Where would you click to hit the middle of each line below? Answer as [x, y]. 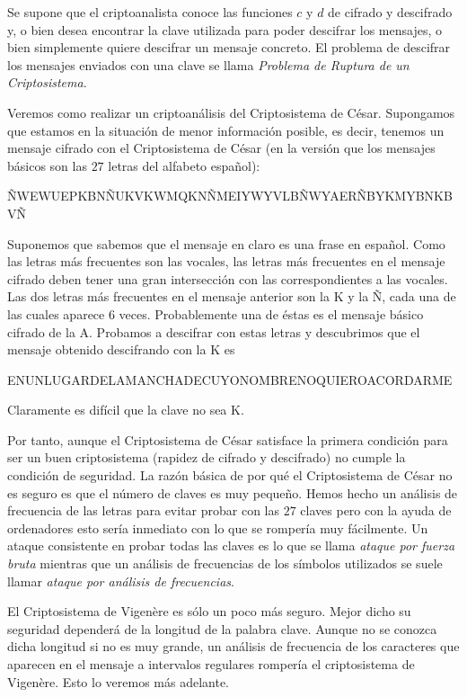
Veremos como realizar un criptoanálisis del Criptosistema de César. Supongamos [231, 112]
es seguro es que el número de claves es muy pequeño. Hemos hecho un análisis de [233, 492]
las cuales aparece [56, 313]
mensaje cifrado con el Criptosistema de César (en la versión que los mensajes [221, 148]
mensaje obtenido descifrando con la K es [121, 349]
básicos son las [47, 165]
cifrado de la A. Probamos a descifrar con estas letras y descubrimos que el [214, 331]
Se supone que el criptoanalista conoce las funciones [150, 12]
